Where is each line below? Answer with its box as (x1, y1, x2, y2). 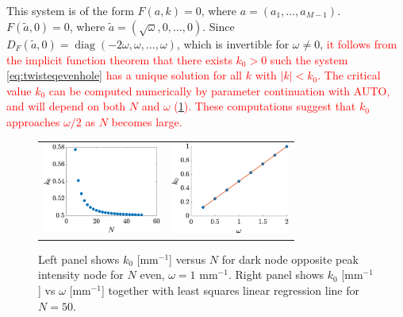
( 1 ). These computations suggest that (174, 98, 356, 114)
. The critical (317, 67, 381, 83)
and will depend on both (6, 98, 126, 114)
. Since (202, 17, 235, 34)
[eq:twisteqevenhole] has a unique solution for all (6, 67, 243, 83)
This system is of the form (6, 2, 134, 18)
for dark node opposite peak (221, 250, 359, 267)
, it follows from (320, 35, 397, 52)
